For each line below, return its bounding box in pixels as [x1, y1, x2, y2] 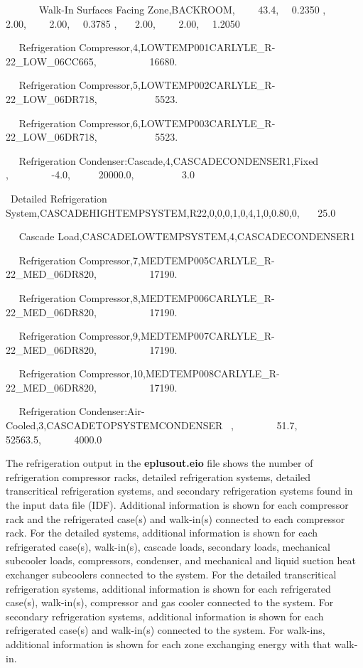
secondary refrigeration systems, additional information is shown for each [6, 608, 324, 623]
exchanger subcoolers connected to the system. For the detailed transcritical [6, 567, 337, 581]
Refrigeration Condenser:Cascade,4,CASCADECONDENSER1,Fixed [18, 153, 319, 168]
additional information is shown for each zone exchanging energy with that [6, 636, 332, 651]
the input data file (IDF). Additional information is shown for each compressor [6, 497, 349, 512]
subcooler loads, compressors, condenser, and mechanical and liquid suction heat [6, 553, 357, 568]
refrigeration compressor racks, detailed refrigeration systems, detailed [6, 469, 310, 484]
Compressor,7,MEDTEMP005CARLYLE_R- [79, 252, 275, 267]
